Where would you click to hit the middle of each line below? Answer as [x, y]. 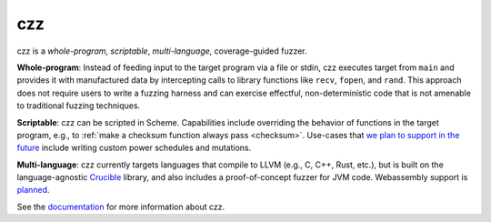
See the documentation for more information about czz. [121, 207]
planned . [33, 190]
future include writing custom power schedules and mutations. [134, 148]
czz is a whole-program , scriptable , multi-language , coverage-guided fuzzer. [162, 51]
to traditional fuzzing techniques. [79, 106]
